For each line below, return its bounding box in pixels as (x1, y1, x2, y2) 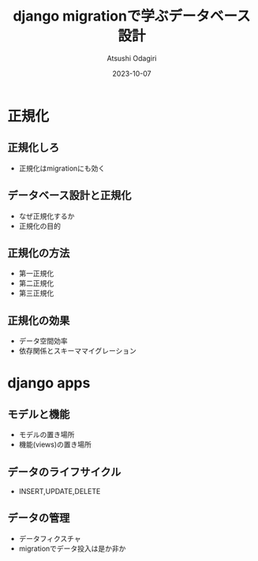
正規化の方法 (7, 246, 70, 260)
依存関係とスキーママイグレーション (18, 346, 137, 356)
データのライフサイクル (7, 465, 122, 478)
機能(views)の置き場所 (18, 439, 92, 450)
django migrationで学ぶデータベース (13, 7, 251, 25)
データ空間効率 (18, 336, 68, 346)
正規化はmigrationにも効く (18, 163, 106, 173)
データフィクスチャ (18, 533, 81, 543)
